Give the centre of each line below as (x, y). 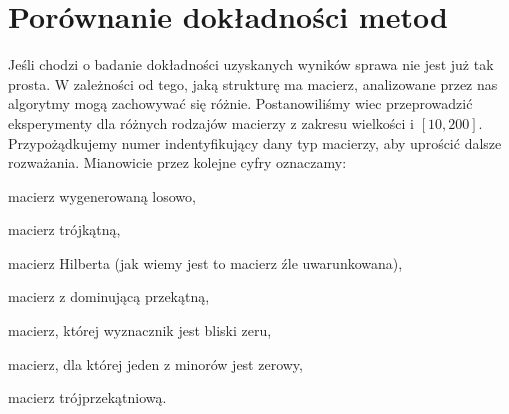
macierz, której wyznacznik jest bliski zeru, (140, 330)
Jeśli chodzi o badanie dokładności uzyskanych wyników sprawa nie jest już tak (251, 64)
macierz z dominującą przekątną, (109, 296)
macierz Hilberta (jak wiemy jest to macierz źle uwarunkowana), (205, 262)
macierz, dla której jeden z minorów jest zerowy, (155, 363)
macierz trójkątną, (64, 229)
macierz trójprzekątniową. (87, 397)
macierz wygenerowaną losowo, (102, 195)
